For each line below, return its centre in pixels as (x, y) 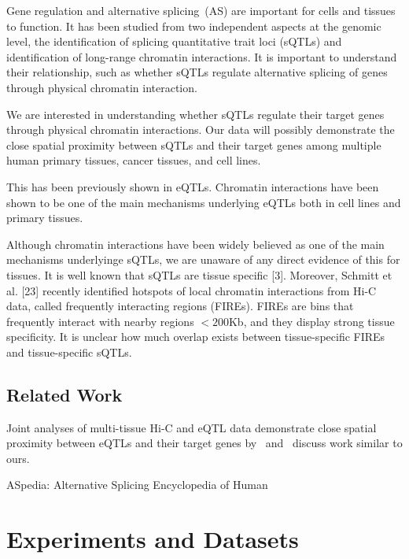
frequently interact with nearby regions (100, 321)
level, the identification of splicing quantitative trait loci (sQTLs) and (174, 41)
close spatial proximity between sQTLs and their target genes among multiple (194, 144)
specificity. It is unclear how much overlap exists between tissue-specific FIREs (196, 337)
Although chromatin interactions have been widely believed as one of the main (195, 244)
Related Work (64, 394)
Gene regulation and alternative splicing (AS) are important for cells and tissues (201, 10)
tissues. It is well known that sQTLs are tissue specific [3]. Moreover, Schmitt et (199, 274)
